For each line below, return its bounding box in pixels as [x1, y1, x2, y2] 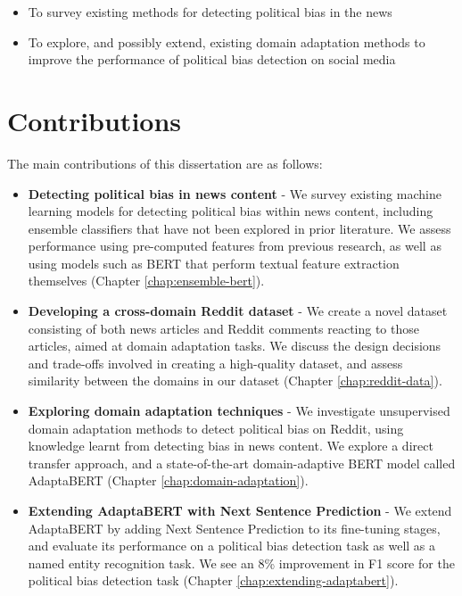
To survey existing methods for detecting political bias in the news [28, 3, 392, 21]
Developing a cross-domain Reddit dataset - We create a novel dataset [28, 302, 448, 320]
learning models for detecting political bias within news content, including [28, 202, 433, 220]
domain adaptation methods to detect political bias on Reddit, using [28, 418, 404, 437]
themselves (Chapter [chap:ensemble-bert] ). [28, 271, 265, 290]
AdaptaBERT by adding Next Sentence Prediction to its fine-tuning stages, [28, 518, 441, 537]
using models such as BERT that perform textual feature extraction [28, 253, 400, 272]
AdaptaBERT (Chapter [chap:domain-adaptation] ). [28, 471, 309, 490]
